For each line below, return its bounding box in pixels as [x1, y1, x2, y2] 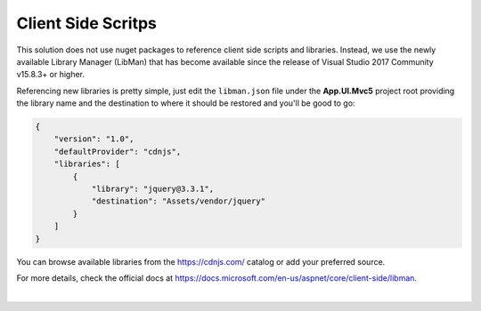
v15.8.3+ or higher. [16, 69, 85, 80]
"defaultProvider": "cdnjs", [53, 147, 182, 156]
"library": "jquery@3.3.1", [91, 184, 214, 195]
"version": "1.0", [53, 134, 135, 144]
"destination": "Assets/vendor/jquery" [91, 196, 266, 206]
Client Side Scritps [16, 13, 158, 33]
